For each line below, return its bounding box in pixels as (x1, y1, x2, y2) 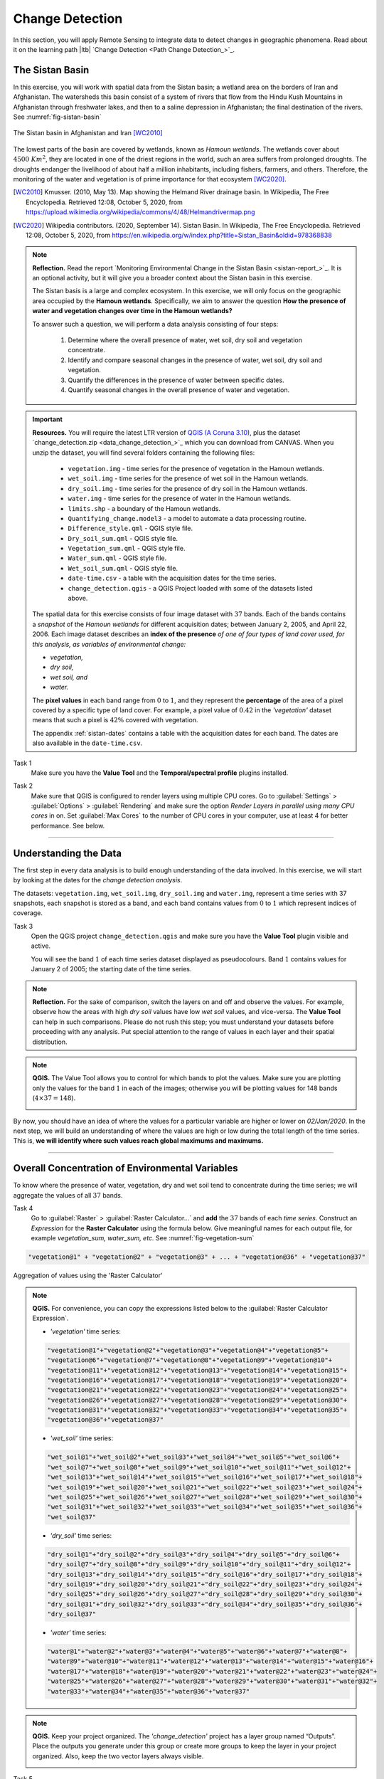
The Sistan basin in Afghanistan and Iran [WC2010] (13, 129, 163, 137)
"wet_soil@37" (47, 1513, 97, 1521)
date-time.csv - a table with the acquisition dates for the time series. (68, 574, 277, 583)
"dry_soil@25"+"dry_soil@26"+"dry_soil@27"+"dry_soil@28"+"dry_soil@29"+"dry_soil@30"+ (47, 1590, 363, 1598)
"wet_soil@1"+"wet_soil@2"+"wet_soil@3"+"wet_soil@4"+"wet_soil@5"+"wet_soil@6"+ (47, 1453, 341, 1462)
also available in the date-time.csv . (32, 739, 143, 747)
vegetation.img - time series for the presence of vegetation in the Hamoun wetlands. (68, 464, 325, 473)
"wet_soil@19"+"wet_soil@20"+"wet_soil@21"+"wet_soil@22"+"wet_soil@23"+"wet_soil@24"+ (47, 1483, 363, 1491)
